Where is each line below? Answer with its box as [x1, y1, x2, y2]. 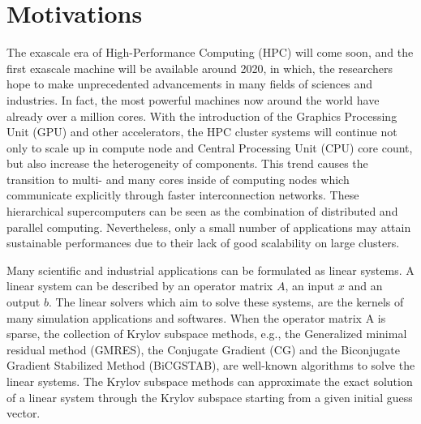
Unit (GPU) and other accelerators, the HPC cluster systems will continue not [6, 123, 397, 140]
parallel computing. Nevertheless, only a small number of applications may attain [6, 218, 411, 235]
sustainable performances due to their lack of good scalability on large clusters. [6, 234, 400, 251]
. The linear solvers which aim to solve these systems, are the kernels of [48, 293, 404, 311]
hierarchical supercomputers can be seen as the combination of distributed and [6, 203, 398, 220]
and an [348, 277, 383, 294]
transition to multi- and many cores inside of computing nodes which [6, 170, 350, 187]
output [6, 293, 41, 311]
